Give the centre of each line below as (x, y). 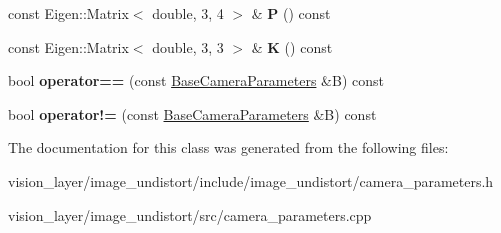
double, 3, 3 (188, 46)
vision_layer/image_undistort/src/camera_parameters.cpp (190, 214)
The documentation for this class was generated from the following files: (228, 147)
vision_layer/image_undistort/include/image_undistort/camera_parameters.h (251, 180)
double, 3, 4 (188, 13)
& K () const (292, 46)
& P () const (291, 13)
